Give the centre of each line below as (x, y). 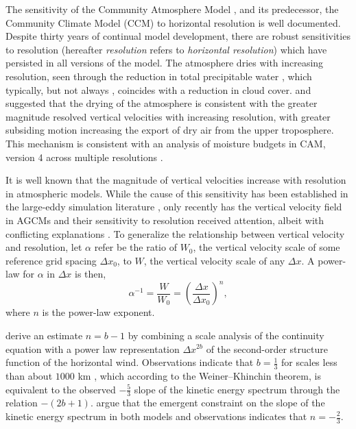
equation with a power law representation (93, 348)
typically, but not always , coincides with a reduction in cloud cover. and (158, 89)
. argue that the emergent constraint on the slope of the (207, 403)
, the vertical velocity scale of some (266, 247)
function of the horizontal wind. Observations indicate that (130, 362)
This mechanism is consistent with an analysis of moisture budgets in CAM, (166, 143)
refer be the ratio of (135, 247)
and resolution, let (44, 247)
